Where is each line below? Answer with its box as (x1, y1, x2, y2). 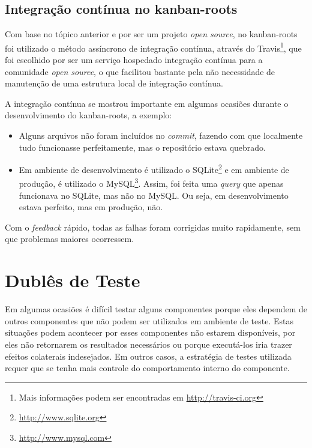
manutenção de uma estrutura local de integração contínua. (5, 77, 223, 89)
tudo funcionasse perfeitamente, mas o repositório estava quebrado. (19, 141, 266, 153)
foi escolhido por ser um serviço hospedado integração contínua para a (5, 53, 263, 66)
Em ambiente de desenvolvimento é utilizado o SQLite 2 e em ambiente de (19, 162, 289, 175)
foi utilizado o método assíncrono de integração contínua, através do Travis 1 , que (5, 40, 302, 54)
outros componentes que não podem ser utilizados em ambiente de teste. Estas (5, 314, 294, 327)
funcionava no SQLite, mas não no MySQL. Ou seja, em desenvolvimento (19, 189, 289, 201)
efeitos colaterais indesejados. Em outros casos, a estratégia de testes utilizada (5, 350, 292, 362)
